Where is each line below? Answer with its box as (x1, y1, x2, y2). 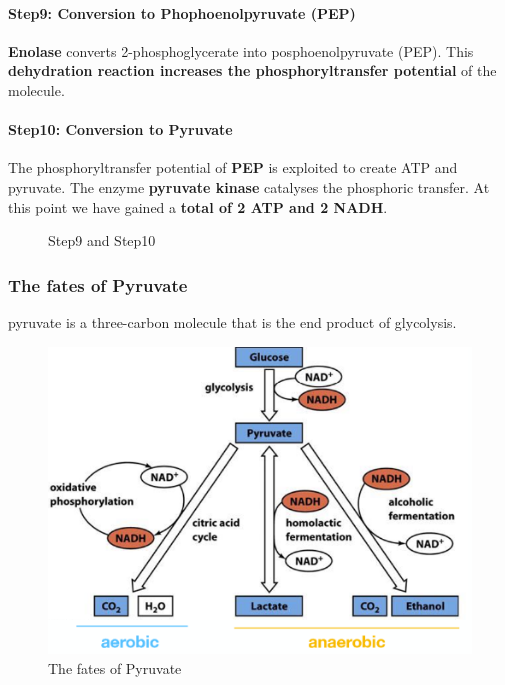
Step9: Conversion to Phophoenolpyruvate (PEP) (8, 2, 356, 23)
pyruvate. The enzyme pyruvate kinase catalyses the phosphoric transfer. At (8, 176, 490, 197)
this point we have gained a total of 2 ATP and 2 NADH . (8, 196, 388, 217)
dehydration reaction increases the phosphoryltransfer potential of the (8, 60, 497, 81)
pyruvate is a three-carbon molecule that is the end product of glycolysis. (8, 311, 457, 332)
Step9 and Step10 (48, 230, 156, 251)
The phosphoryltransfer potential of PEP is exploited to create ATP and (8, 157, 458, 178)
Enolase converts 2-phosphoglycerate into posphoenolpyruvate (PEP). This (8, 40, 474, 61)
